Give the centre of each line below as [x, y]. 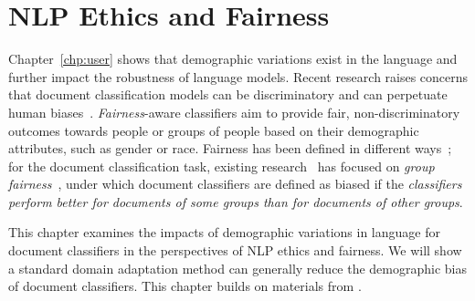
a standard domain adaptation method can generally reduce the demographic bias [238, 268]
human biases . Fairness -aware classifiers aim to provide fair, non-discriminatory [234, 112]
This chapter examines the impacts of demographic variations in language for [224, 232]
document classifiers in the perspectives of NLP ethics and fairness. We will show [235, 250]
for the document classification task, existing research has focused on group [222, 166]
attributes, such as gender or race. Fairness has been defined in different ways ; [230, 148]
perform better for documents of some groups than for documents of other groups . [236, 201]
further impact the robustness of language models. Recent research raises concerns [238, 76]
